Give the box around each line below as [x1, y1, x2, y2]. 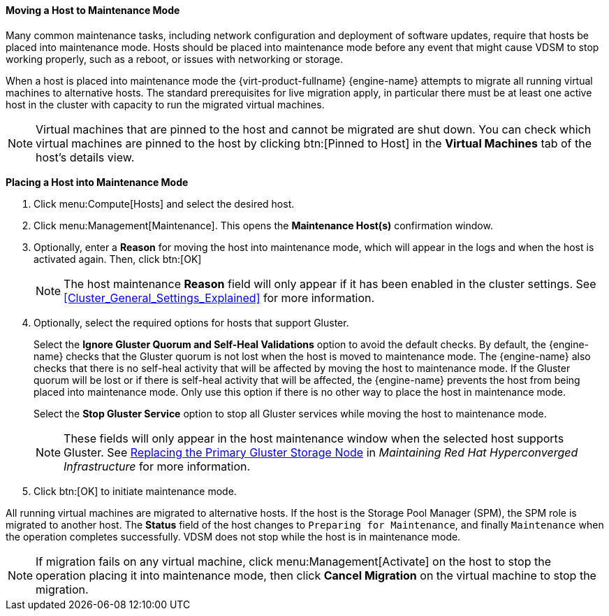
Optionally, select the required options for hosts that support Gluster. [34, 316, 349, 329]
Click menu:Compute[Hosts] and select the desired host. [34, 197, 295, 210]
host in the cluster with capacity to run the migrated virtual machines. [6, 98, 325, 110]
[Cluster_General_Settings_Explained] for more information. [64, 290, 375, 305]
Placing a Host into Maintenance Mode [6, 176, 189, 188]
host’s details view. [36, 150, 135, 164]
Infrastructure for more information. [64, 459, 251, 473]
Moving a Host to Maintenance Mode [6, 4, 180, 16]
